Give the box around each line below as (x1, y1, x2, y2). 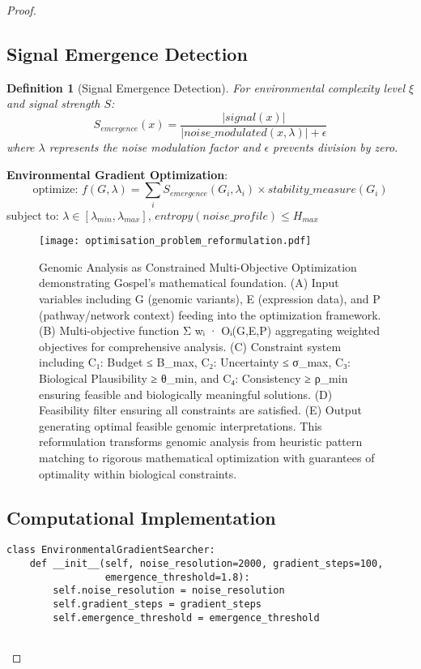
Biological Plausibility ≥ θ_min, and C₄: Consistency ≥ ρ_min (39, 369, 348, 386)
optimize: (32, 184, 79, 196)
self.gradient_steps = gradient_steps (53, 598, 262, 610)
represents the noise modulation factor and (49, 139, 261, 156)
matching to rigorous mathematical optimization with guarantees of (39, 448, 375, 465)
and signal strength (6, 95, 100, 112)
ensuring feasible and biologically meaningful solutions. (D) (39, 385, 333, 402)
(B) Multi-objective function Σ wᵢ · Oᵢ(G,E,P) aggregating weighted (39, 322, 381, 339)
